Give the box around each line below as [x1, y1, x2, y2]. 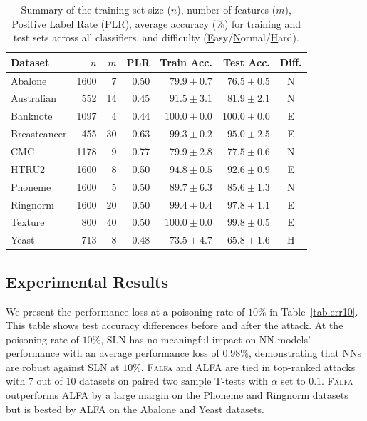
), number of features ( [177, 2, 276, 16]
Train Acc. [160, 54, 212, 69]
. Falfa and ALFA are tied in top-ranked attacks [140, 359, 356, 374]
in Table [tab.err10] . [269, 303, 358, 318]
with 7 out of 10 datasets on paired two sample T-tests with [6, 373, 268, 388]
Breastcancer [11, 126, 67, 141]
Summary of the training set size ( [21, 2, 171, 16]
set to [281, 373, 306, 388]
